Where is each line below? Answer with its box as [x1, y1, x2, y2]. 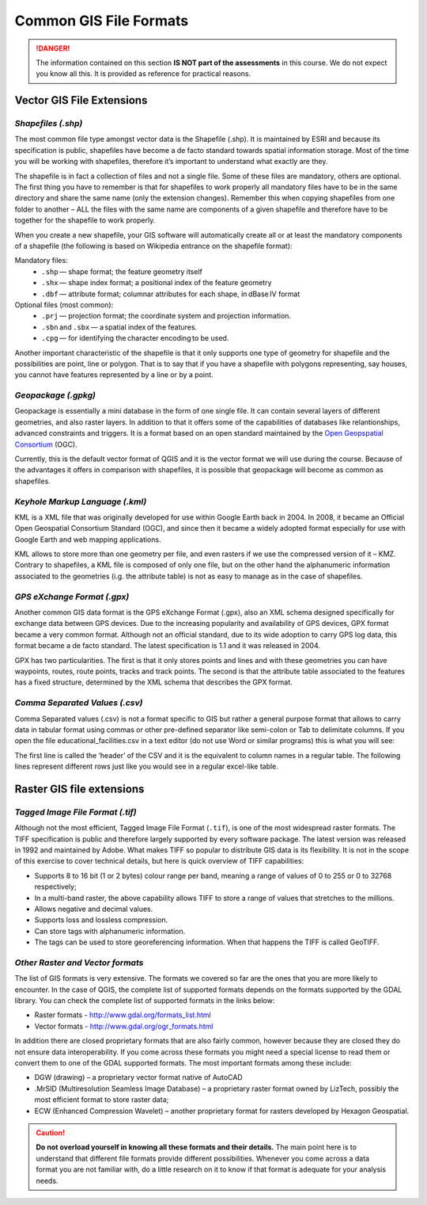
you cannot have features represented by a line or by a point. [14, 370, 213, 379]
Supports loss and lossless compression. [34, 915, 168, 925]
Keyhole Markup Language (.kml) [14, 496, 147, 507]
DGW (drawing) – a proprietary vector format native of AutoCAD [34, 1073, 243, 1082]
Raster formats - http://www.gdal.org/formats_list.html [34, 1010, 211, 1020]
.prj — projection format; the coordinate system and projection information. [41, 311, 292, 321]
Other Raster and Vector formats [14, 957, 144, 968]
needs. [36, 1176, 59, 1185]
